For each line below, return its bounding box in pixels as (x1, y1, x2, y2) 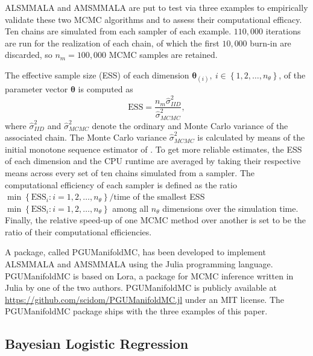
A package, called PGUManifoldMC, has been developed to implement (5, 246, 266, 258)
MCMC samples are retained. (109, 48, 218, 61)
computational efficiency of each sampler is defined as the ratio (5, 178, 237, 191)
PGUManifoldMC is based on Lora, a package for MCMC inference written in (5, 269, 294, 282)
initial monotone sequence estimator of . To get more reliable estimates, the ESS (5, 142, 302, 155)
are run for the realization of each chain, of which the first (5, 36, 220, 49)
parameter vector (5, 83, 68, 95)
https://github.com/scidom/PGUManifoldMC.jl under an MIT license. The (5, 293, 285, 305)
